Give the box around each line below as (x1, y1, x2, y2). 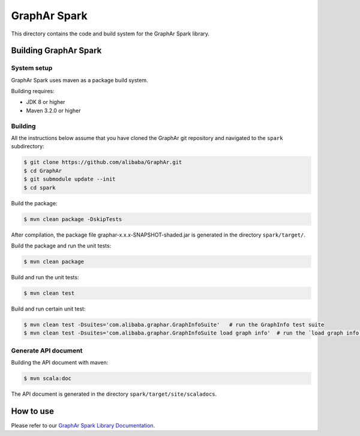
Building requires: (11, 88, 55, 95)
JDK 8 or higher (26, 98, 65, 106)
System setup (11, 64, 53, 72)
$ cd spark (23, 184, 56, 191)
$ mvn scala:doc (23, 375, 72, 381)
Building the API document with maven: (11, 359, 109, 366)
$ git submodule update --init (23, 176, 116, 183)
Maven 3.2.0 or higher (26, 107, 81, 114)
